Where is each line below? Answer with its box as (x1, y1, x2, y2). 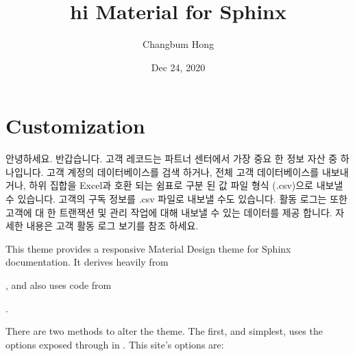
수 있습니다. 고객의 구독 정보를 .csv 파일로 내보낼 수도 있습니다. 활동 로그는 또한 (5, 192, 347, 206)
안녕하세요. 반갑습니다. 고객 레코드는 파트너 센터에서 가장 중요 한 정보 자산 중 (5, 151, 338, 166)
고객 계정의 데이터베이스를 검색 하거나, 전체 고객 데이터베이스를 (47, 164, 319, 179)
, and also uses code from (5, 278, 112, 292)
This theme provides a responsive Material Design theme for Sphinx (5, 241, 291, 255)
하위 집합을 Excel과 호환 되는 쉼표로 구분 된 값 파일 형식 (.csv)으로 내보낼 (29, 178, 343, 192)
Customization (5, 112, 145, 140)
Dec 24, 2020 (151, 60, 206, 74)
